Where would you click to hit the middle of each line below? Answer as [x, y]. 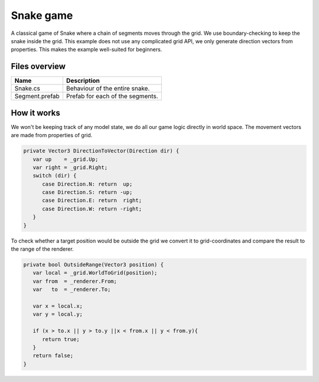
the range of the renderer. [42, 249]
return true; [61, 339]
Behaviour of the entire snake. [108, 89]
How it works [35, 113]
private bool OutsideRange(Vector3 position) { [93, 265]
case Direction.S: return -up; [87, 192]
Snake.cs [27, 89]
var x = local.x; [58, 306]
